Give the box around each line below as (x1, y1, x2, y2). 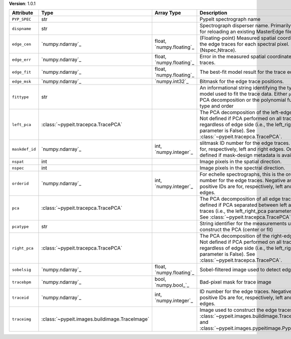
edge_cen (12, 41, 32, 47)
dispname (12, 26, 32, 31)
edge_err (12, 57, 32, 62)
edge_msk (12, 79, 32, 84)
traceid (12, 295, 29, 300)
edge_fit (12, 69, 32, 75)
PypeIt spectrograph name (199, 16, 261, 23)
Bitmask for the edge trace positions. (199, 78, 284, 85)
